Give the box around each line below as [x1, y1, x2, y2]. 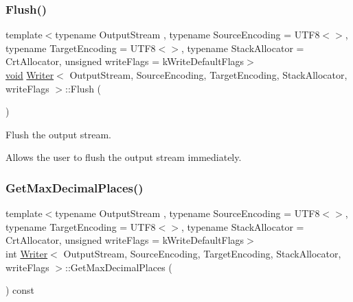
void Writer [5, 68, 54, 81]
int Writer [5, 246, 48, 260]
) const [5, 283, 35, 297]
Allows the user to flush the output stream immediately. [5, 150, 242, 164]
